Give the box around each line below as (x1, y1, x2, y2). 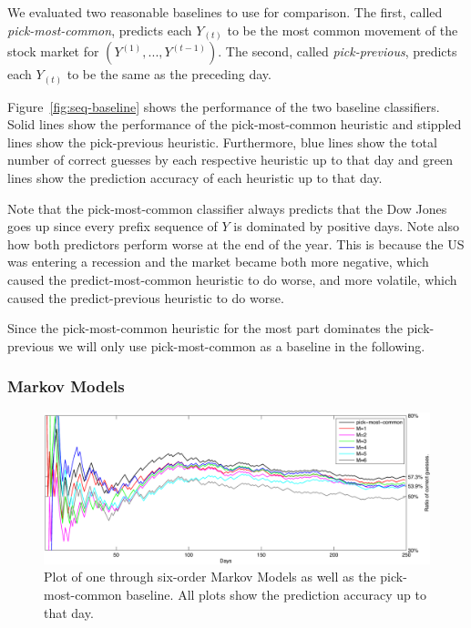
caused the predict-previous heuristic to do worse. (7, 288, 284, 307)
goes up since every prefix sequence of (7, 217, 218, 236)
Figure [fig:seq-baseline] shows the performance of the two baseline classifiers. (7, 96, 440, 116)
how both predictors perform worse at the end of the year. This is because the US (7, 234, 465, 253)
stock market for (7, 42, 99, 61)
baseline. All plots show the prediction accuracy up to (126, 585, 426, 604)
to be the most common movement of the (227, 20, 458, 39)
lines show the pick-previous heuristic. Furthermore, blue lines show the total (7, 132, 437, 151)
